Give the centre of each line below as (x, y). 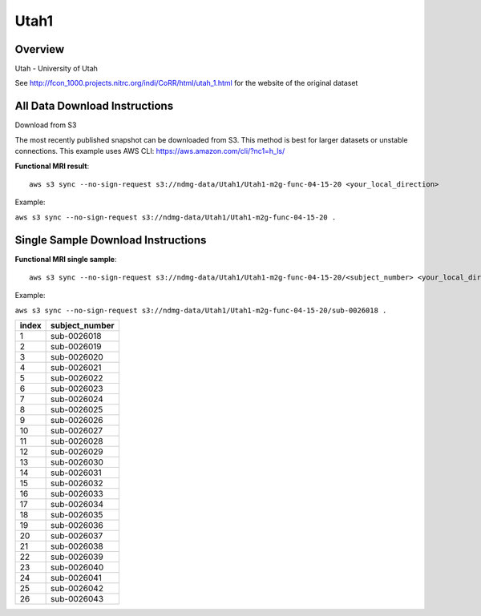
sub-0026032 (77, 483)
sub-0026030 (77, 462)
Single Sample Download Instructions (111, 240)
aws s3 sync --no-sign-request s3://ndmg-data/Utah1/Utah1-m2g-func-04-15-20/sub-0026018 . (201, 310)
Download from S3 (46, 125)
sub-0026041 (76, 578)
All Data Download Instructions (94, 106)
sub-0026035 (77, 515)
